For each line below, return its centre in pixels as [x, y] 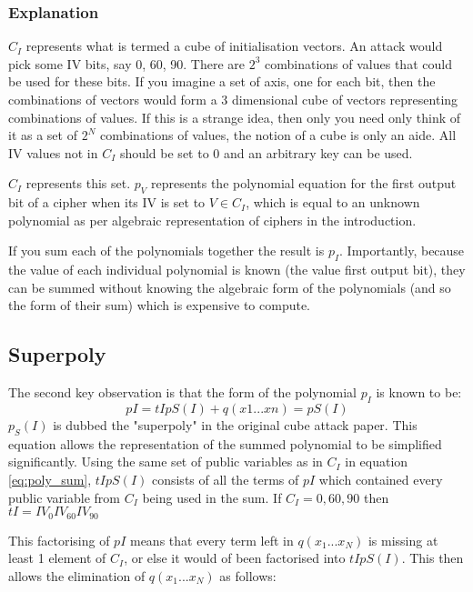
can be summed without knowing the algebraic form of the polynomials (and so [230, 287]
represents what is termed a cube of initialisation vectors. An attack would [234, 46]
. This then [433, 558]
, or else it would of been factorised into [235, 558]
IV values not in [53, 152]
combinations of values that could [358, 63]
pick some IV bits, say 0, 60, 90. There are [127, 63]
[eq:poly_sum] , [50, 479]
